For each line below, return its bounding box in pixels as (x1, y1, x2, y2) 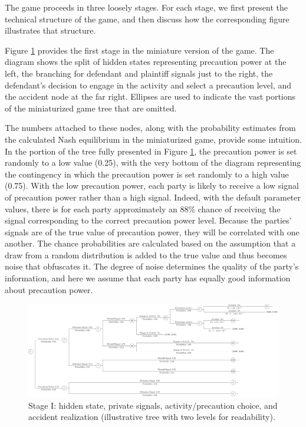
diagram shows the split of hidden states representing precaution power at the (5, 55, 287, 68)
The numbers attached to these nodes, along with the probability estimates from (5, 121, 296, 134)
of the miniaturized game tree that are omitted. (5, 101, 177, 114)
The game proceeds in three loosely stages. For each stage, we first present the (5, 1, 288, 13)
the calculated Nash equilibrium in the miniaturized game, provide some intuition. (5, 133, 302, 145)
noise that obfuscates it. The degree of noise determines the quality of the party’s (5, 260, 299, 272)
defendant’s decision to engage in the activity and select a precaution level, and (5, 78, 291, 91)
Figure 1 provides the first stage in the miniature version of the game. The (5, 44, 274, 56)
